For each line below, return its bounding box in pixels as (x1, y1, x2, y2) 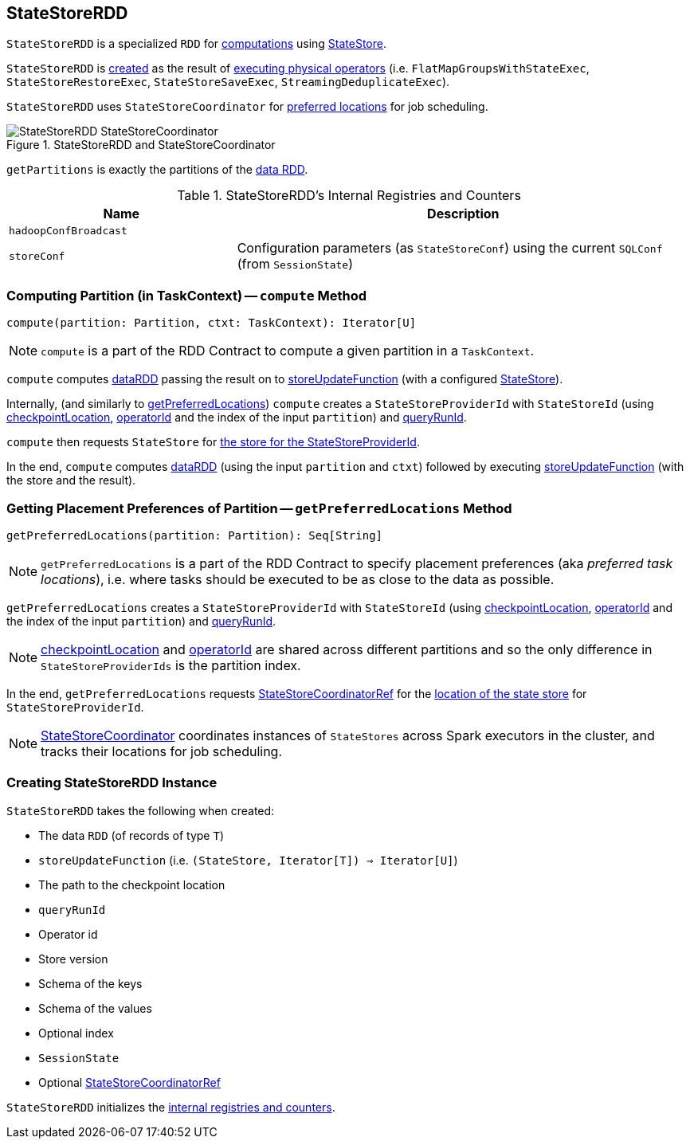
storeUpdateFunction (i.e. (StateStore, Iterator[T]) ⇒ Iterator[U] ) (38, 853, 458, 867)
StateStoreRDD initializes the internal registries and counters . (6, 1100, 335, 1114)
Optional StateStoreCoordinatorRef (38, 1075, 221, 1089)
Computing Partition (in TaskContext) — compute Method (6, 287, 367, 304)
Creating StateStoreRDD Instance (6, 774, 218, 791)
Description (427, 206, 500, 222)
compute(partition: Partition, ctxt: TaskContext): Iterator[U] (6, 316, 417, 330)
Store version (38, 951, 108, 966)
